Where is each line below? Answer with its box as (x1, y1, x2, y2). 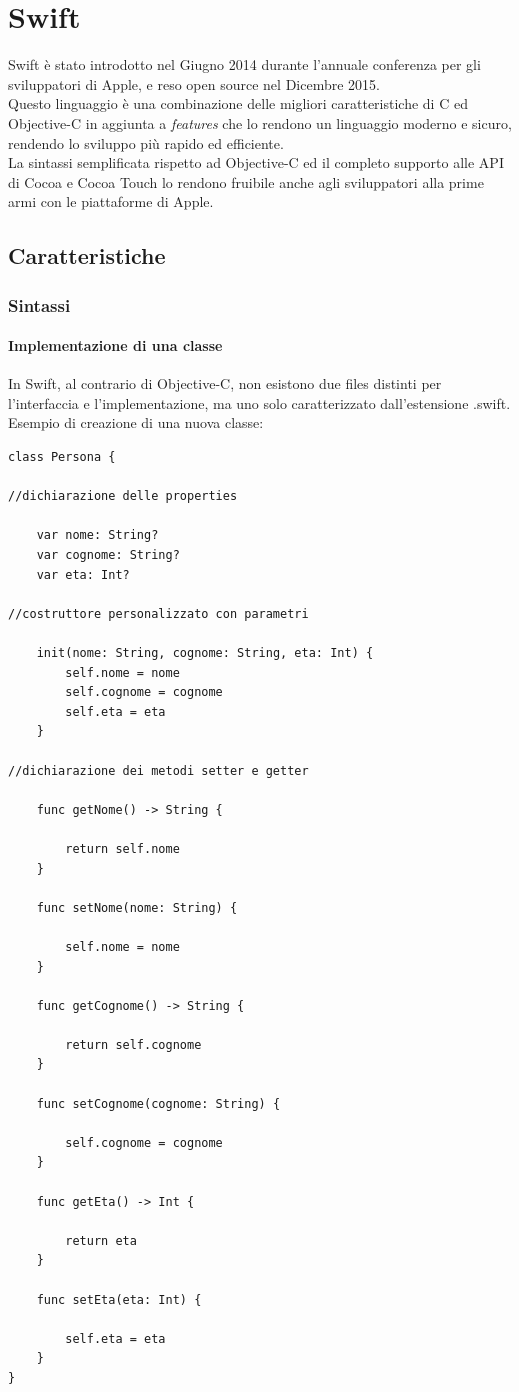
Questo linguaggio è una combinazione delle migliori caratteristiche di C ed (8, 93, 468, 114)
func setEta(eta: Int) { (36, 1292, 202, 1307)
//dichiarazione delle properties (8, 489, 238, 504)
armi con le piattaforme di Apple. (8, 191, 214, 212)
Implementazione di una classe (8, 335, 223, 356)
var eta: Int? (36, 567, 130, 582)
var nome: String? (36, 528, 159, 543)
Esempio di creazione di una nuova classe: (8, 412, 264, 433)
